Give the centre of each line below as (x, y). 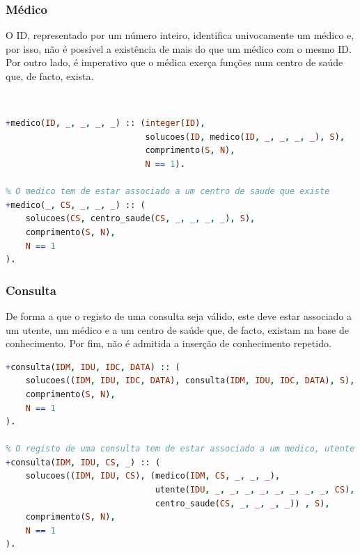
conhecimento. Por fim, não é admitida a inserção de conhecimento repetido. (169, 343)
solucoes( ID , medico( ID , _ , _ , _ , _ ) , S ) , (245, 137)
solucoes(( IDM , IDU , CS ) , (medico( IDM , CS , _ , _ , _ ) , (153, 476)
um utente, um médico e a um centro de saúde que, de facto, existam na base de (177, 329)
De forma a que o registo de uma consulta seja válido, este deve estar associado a (179, 315)
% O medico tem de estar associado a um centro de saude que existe (168, 192)
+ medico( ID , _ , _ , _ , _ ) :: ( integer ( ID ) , (105, 123)
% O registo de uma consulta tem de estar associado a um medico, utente (180, 449)
